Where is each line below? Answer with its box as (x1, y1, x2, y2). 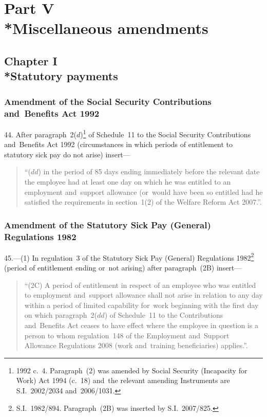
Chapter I (4, 52, 58, 68)
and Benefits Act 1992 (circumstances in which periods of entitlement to (4, 139, 233, 150)
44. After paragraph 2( (4, 129, 77, 139)
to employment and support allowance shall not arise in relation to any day (24, 289, 263, 300)
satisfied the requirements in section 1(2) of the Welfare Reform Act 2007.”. (24, 196, 262, 207)
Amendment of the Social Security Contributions (4, 95, 212, 107)
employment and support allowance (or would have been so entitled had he (24, 186, 263, 197)
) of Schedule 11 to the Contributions (104, 310, 223, 320)
